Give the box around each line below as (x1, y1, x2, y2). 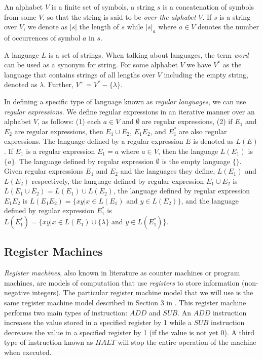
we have (186, 59, 211, 70)
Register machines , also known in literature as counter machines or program (4, 267, 240, 278)
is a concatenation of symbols (163, 2, 254, 12)
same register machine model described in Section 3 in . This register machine (4, 297, 246, 308)
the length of (79, 21, 119, 32)
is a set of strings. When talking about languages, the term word (48, 49, 249, 60)
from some (4, 11, 36, 22)
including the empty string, (164, 69, 248, 79)
